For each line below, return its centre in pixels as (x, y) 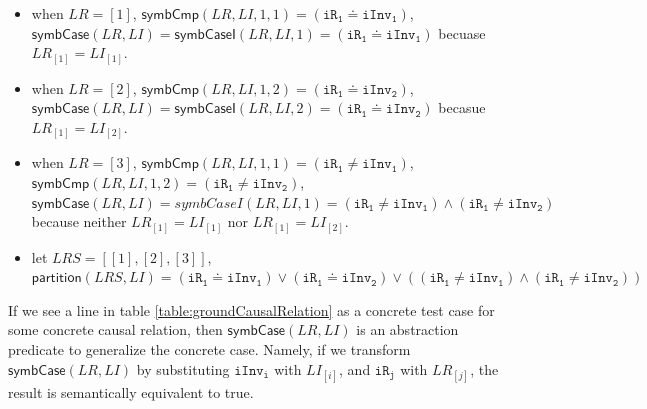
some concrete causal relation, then (115, 329)
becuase (462, 32)
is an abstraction (407, 329)
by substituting (183, 368)
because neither (79, 221)
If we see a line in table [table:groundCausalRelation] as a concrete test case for (251, 309)
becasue (462, 107)
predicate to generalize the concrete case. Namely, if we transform (209, 349)
